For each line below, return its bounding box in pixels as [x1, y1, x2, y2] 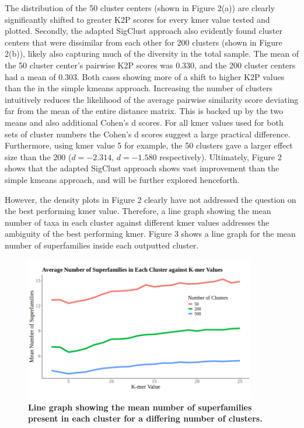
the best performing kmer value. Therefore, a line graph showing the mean [5, 205, 271, 217]
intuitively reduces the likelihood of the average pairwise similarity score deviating [5, 93, 299, 105]
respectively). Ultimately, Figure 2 [159, 150, 282, 163]
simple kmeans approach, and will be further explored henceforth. [5, 173, 240, 185]
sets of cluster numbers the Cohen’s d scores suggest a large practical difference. [5, 127, 291, 140]
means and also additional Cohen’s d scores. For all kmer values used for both [5, 116, 284, 128]
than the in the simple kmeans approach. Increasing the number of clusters [5, 82, 273, 94]
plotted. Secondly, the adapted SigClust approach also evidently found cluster [5, 25, 282, 37]
